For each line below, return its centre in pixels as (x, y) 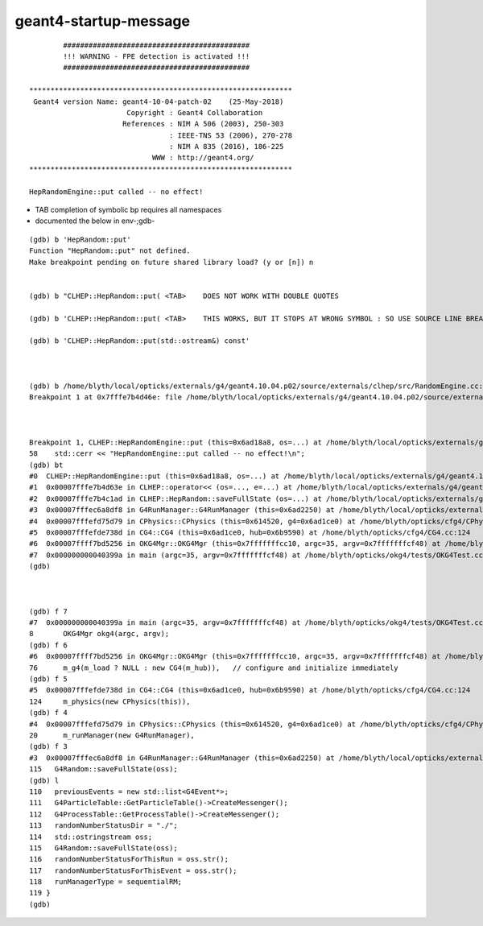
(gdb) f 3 (48, 746)
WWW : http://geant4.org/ (203, 158)
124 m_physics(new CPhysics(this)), (110, 701)
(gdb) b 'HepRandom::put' (80, 239)
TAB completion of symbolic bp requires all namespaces (128, 210)
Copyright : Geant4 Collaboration (194, 112)
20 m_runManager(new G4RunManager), (112, 735)
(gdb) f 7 (48, 611)
